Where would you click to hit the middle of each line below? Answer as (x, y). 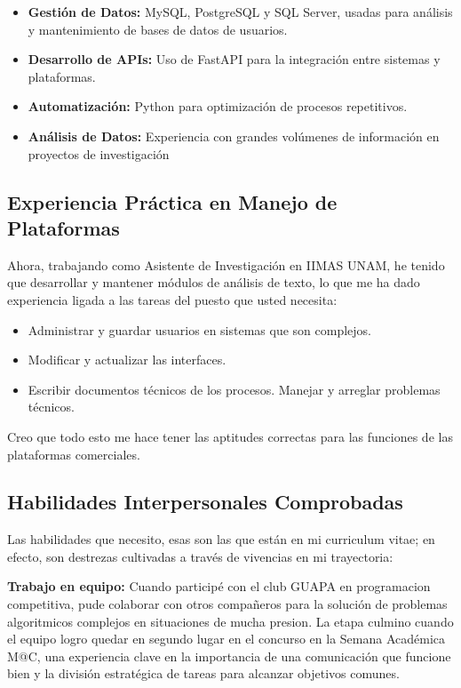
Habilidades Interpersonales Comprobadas (205, 502)
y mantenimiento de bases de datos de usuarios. (158, 29)
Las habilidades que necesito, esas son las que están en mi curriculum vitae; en (221, 539)
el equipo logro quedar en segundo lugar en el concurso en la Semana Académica (227, 639)
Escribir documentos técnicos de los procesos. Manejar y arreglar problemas (234, 389)
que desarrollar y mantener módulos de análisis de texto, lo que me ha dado (214, 282)
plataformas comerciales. (74, 454)
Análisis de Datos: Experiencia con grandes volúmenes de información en (234, 136)
